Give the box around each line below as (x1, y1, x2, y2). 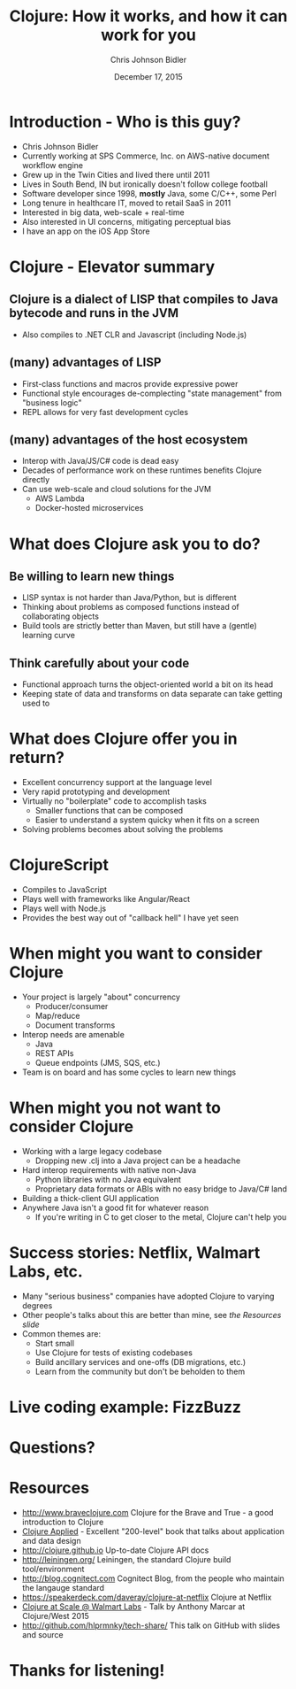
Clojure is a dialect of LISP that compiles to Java (9, 292, 278, 307)
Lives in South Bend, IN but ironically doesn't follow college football (21, 179, 268, 189)
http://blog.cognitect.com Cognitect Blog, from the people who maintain (21, 1573, 285, 1584)
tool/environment (21, 1564, 85, 1575)
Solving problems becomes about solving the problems (21, 824, 224, 835)
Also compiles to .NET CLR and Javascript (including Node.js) (21, 329, 247, 340)
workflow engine (21, 159, 84, 170)
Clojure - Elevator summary (9, 257, 216, 276)
